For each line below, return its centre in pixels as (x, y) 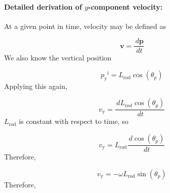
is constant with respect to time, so (74, 121)
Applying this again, (36, 86)
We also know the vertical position (58, 58)
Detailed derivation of (43, 6)
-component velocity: (125, 6)
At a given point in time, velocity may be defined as (85, 26)
